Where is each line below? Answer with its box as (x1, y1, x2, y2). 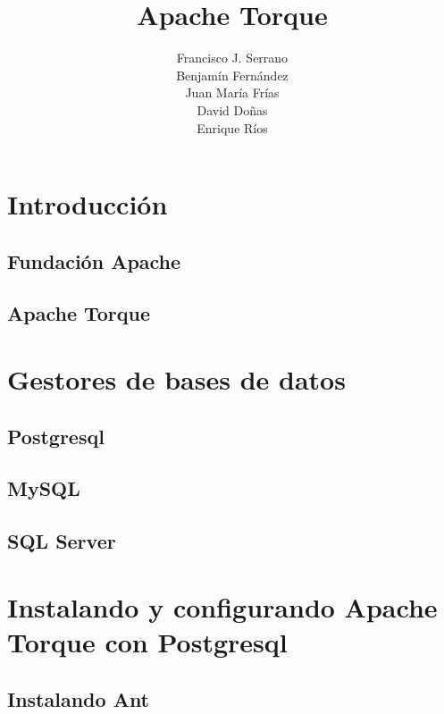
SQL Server (7, 527, 116, 555)
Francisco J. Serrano (176, 48, 289, 67)
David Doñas (197, 100, 268, 119)
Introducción (7, 186, 168, 223)
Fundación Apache (7, 247, 181, 274)
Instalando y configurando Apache (7, 588, 438, 625)
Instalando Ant (7, 685, 150, 712)
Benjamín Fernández (176, 65, 289, 84)
